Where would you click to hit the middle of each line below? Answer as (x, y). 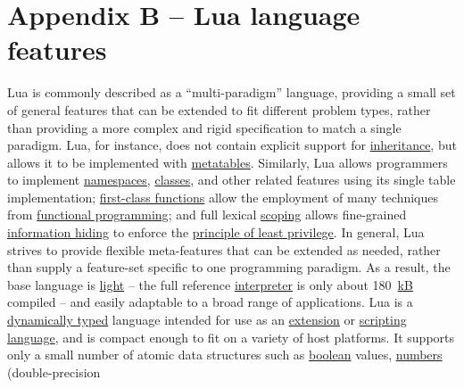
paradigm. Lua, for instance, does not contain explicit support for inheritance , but (232, 145)
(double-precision (54, 371)
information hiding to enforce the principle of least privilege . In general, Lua (216, 232)
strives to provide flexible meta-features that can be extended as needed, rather (224, 249)
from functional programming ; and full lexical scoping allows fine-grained (207, 215)
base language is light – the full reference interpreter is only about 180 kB (210, 284)
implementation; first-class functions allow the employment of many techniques (223, 197)
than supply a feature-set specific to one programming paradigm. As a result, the (229, 267)
